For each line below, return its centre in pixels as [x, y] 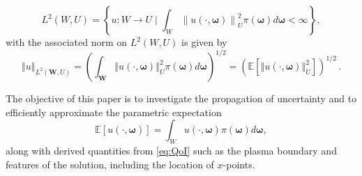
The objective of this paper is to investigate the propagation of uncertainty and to [181, 98]
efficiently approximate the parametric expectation [114, 112]
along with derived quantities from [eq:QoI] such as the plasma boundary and [171, 151]
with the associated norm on [67, 42]
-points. [239, 164]
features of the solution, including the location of [110, 164]
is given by [204, 42]
